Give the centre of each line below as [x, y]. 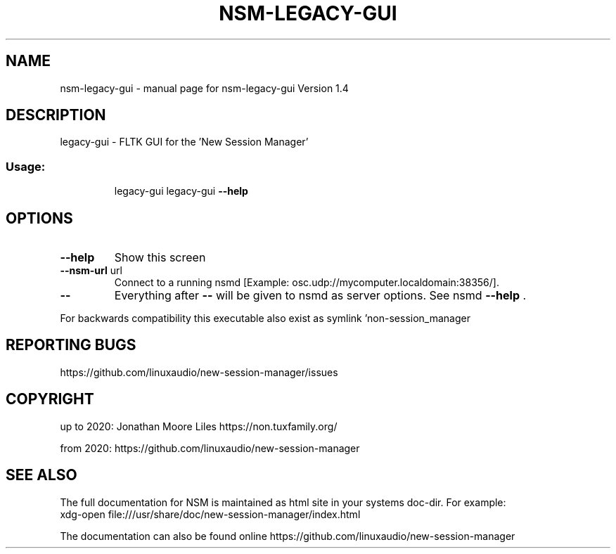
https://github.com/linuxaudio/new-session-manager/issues [199, 372]
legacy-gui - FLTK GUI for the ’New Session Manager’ [184, 142]
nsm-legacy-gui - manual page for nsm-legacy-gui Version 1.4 [204, 88]
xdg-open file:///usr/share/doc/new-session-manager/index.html [210, 514]
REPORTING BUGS [71, 345]
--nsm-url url [91, 271]
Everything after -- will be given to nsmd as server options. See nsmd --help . [320, 296]
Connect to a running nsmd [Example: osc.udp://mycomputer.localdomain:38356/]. [307, 283]
